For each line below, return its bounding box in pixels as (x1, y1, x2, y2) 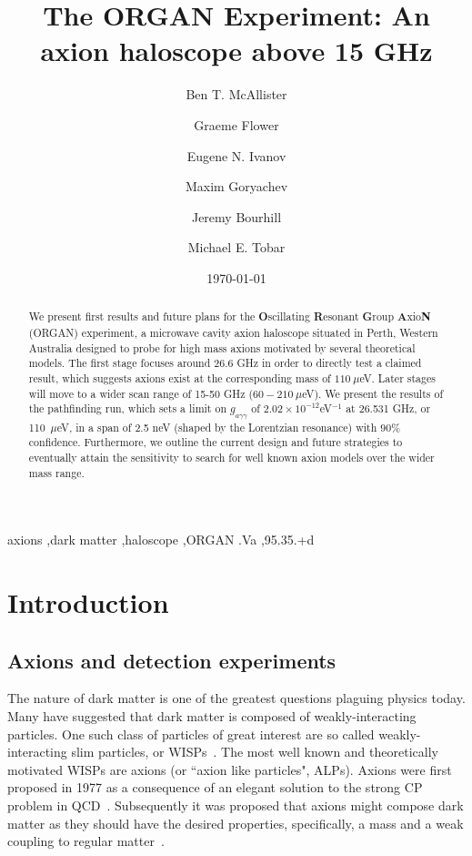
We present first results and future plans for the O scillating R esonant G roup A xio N (28, 309, 431, 325)
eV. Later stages (359, 370, 436, 385)
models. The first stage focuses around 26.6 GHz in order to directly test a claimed (28, 355, 422, 371)
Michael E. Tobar (187, 238, 286, 257)
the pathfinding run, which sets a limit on (28, 401, 226, 416)
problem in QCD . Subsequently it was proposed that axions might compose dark (7, 795, 464, 814)
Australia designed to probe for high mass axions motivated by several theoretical (28, 340, 416, 355)
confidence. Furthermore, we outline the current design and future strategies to (28, 434, 403, 450)
